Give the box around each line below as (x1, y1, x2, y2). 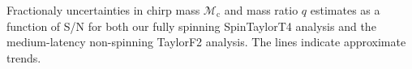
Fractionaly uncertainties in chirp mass (6, 2, 200, 18)
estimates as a (310, 2, 380, 18)
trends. (6, 49, 41, 66)
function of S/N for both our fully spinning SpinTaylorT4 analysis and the (6, 17, 376, 34)
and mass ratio (224, 2, 298, 18)
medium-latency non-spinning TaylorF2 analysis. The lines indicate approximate (6, 33, 406, 50)
